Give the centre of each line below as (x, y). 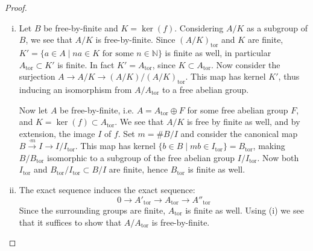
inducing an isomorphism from (75, 89)
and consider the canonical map (239, 133)
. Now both (278, 157)
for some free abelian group (238, 110)
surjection (37, 76)
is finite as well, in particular (218, 52)
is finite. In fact (86, 64)
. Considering (199, 27)
